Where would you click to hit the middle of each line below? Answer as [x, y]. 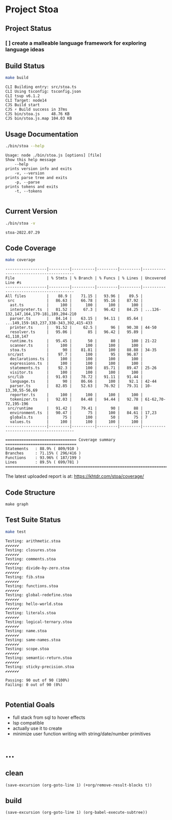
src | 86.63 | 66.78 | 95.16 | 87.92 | [75, 301]
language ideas [25, 49]
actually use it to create [37, 728]
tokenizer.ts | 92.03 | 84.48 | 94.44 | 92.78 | [77, 399]
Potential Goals [30, 705]
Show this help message [31, 160]
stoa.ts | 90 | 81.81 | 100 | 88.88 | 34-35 [83, 350]
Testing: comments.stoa [31, 559]
